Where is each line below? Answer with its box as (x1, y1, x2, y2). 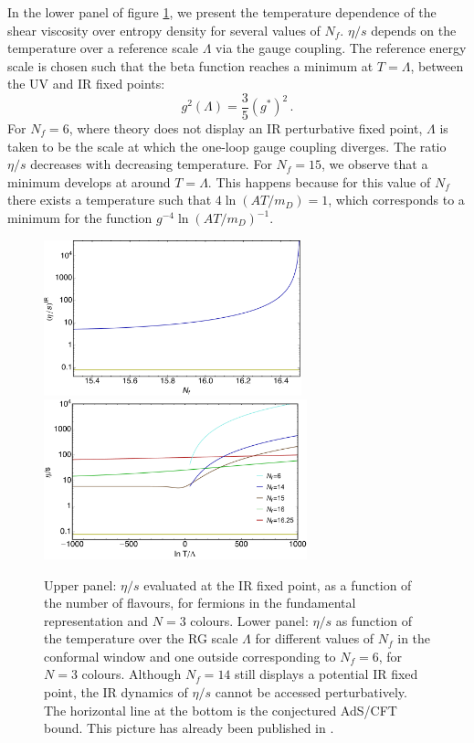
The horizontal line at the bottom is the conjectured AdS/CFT (44, 700, 397, 719)
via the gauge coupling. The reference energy (216, 38, 467, 58)
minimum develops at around (7, 172, 171, 191)
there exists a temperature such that (7, 190, 212, 209)
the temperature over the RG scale (44, 629, 238, 648)
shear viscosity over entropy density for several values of (7, 20, 321, 39)
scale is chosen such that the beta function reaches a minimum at (7, 56, 374, 75)
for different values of (255, 629, 374, 648)
